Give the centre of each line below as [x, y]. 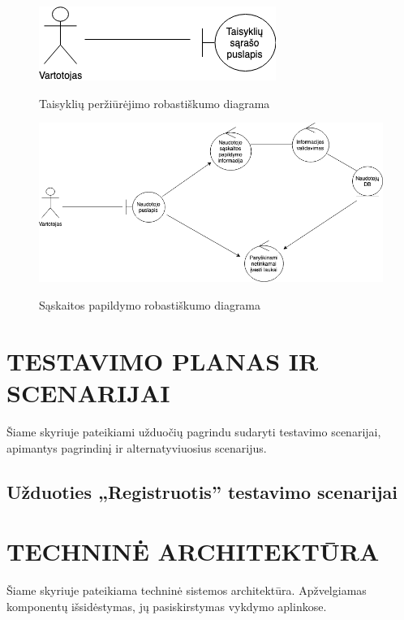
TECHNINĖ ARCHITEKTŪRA [193, 551]
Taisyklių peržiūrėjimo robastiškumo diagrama [155, 103]
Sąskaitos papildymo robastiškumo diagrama [150, 305]
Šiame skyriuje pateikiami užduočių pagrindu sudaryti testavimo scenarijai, [194, 431]
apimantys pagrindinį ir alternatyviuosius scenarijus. [137, 447]
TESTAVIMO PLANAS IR [163, 360]
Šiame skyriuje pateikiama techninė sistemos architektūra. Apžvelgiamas [187, 590]
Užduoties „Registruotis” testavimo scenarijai [202, 491]
